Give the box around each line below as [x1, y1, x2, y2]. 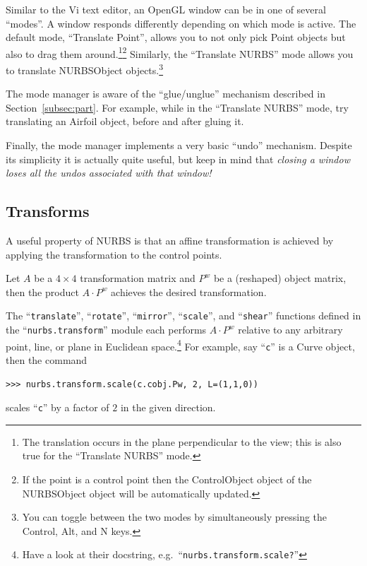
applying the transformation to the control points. [6, 247, 222, 261]
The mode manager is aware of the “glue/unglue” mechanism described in [6, 86, 325, 101]
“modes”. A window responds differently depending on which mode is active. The [6, 16, 356, 30]
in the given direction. [120, 400, 216, 415]
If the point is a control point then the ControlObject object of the [22, 472, 312, 487]
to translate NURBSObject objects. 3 [6, 61, 164, 77]
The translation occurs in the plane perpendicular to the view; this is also [22, 434, 342, 449]
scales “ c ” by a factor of [6, 400, 109, 415]
